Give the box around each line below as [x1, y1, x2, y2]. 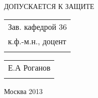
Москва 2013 [4, 86, 43, 96]
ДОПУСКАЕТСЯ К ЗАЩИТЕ [4, 1, 95, 11]
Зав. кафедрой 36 [8, 20, 67, 32]
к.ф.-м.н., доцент [8, 35, 67, 47]
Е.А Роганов [8, 61, 51, 73]
